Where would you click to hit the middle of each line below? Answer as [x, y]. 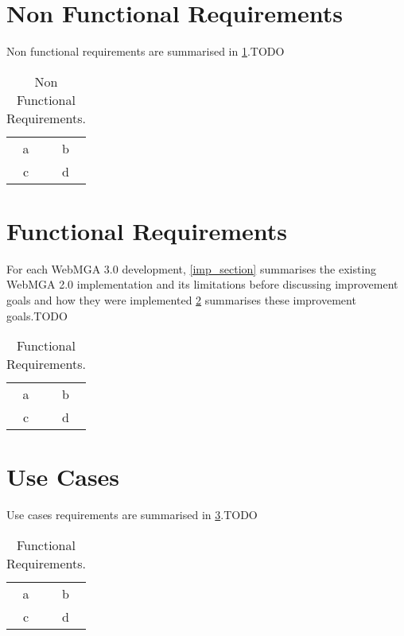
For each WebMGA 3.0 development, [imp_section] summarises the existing [192, 268]
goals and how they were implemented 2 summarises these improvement [181, 300]
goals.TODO [37, 315]
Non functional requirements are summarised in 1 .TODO [146, 51]
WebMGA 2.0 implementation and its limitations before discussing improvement [202, 284]
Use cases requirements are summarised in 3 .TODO [132, 515]
